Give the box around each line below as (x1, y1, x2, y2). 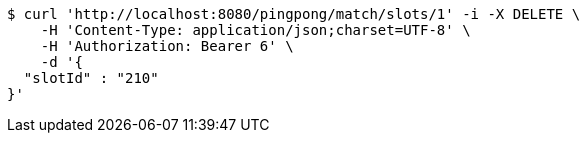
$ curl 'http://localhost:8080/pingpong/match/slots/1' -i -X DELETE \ (7, 6, 581, 22)
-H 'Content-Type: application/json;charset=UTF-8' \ (40, 22, 471, 38)
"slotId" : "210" (23, 70, 159, 86)
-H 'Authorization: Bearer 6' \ (40, 38, 294, 54)
